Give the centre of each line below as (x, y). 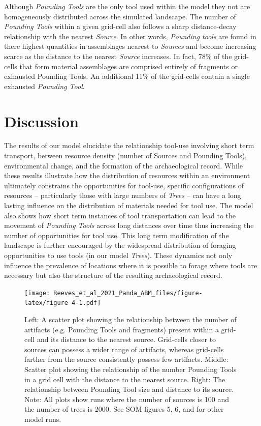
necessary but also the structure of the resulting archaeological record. (113, 275)
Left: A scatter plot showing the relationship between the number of (130, 319)
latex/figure (46, 303)
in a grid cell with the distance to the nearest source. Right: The (125, 379)
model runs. (43, 419)
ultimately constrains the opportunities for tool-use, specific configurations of (124, 185)
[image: (37, 293)
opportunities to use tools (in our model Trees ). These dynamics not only (118, 255)
